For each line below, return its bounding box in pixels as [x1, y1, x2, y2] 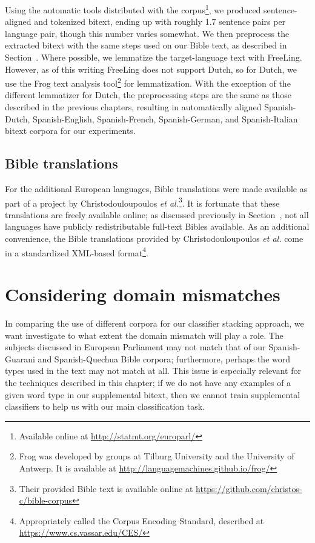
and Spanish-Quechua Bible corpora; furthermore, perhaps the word [38, 352, 291, 365]
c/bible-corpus [19, 494, 73, 507]
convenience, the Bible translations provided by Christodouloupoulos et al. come [5, 232, 303, 245]
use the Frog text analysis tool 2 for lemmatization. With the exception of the [5, 75, 291, 89]
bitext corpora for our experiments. [5, 124, 136, 137]
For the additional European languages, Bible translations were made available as [5, 182, 308, 195]
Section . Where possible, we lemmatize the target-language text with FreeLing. [5, 51, 302, 64]
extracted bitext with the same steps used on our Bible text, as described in [5, 39, 287, 52]
